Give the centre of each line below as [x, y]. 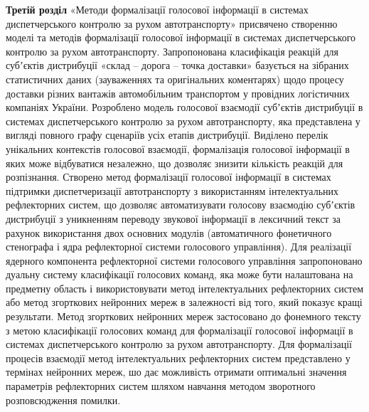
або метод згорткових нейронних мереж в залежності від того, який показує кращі [184, 302]
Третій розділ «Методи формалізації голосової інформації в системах [157, 9]
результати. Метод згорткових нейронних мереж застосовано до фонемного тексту [183, 316]
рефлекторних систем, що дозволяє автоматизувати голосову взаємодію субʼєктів [181, 205]
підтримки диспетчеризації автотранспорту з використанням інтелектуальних [172, 190]
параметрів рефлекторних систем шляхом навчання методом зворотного [161, 386]
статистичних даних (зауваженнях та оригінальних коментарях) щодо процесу [175, 79]
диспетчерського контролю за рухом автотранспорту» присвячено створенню [172, 23]
